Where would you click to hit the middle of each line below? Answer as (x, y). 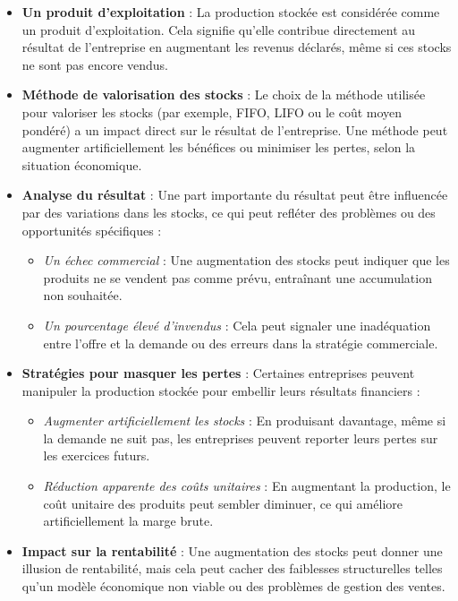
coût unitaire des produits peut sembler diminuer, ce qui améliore (223, 503)
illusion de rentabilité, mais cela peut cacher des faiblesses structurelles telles (232, 568)
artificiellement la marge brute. (128, 521)
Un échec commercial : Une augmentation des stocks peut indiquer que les (246, 260)
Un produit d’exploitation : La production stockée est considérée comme (231, 12)
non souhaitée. (83, 295)
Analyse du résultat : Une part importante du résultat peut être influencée (235, 195)
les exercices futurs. (97, 455)
